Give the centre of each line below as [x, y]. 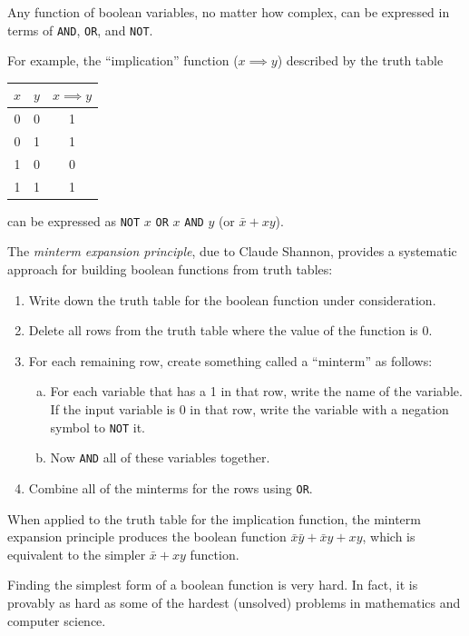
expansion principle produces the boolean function [147, 537]
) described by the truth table [360, 60]
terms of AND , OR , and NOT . [80, 30]
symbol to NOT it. [98, 427]
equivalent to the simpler [77, 554]
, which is [389, 537]
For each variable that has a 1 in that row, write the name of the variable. [256, 391]
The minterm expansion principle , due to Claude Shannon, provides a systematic [232, 251]
